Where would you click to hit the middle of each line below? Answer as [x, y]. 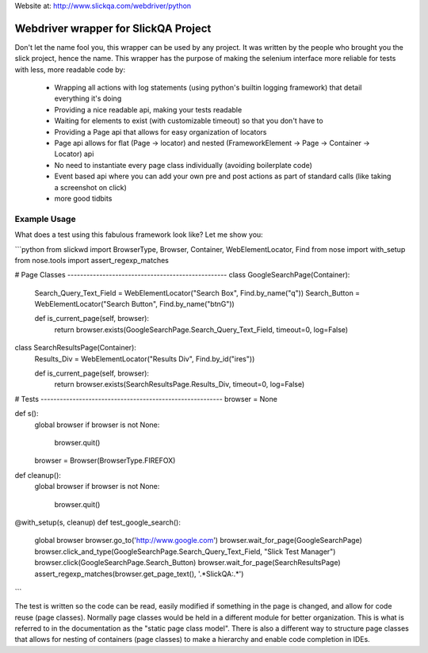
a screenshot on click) [90, 187]
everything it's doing [88, 98]
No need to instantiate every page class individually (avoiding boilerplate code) [183, 165]
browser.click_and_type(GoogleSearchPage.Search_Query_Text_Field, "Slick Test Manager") [185, 552]
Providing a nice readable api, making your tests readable [148, 109]
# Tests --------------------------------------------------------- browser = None [146, 399]
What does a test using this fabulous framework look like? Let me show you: [139, 235]
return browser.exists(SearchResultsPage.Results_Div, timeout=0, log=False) [180, 384]
